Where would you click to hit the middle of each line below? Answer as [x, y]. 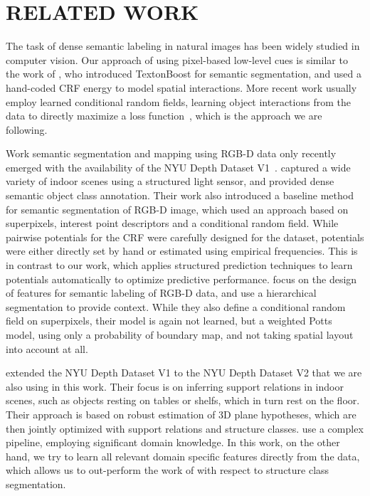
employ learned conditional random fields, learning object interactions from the [178, 101]
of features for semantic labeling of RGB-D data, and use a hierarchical [161, 293]
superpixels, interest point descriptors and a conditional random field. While [172, 223]
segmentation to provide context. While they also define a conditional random [176, 306]
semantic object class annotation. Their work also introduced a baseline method [180, 195]
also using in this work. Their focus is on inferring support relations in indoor [175, 386]
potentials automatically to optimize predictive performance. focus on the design [181, 279]
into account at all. [47, 348]
